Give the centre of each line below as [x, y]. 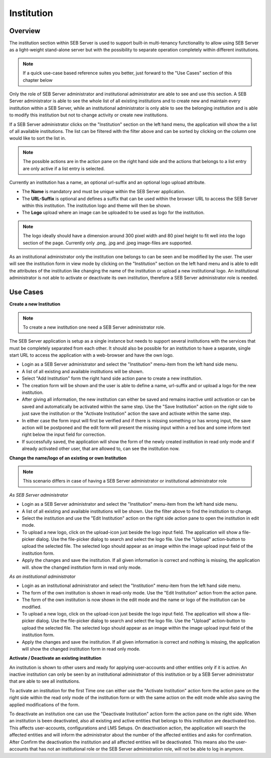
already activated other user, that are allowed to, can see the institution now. [101, 448]
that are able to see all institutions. [45, 681]
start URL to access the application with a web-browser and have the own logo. [92, 355]
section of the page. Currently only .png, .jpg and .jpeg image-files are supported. [108, 243]
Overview [25, 31]
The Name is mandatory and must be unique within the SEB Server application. [104, 192]
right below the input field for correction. [64, 434]
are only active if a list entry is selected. [64, 169]
